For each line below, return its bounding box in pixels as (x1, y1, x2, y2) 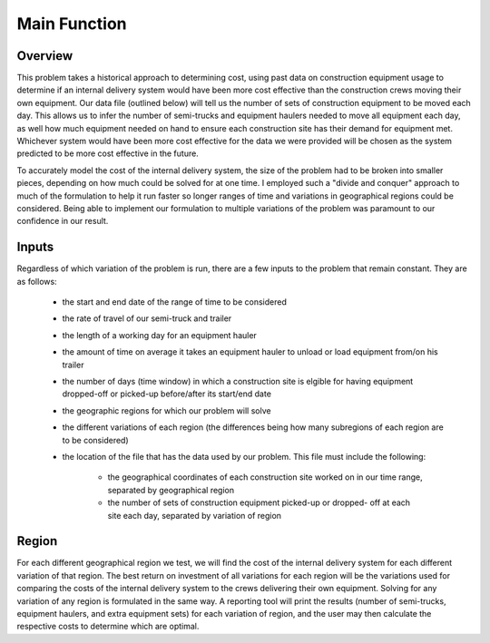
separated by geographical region (107, 484, 235, 495)
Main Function (16, 14, 127, 34)
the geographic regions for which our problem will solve (62, 404, 271, 416)
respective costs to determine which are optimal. (16, 621, 200, 632)
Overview (16, 48, 73, 63)
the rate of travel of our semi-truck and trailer (62, 313, 232, 324)
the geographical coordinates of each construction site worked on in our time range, (107, 472, 423, 482)
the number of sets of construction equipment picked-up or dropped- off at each (107, 497, 411, 508)
